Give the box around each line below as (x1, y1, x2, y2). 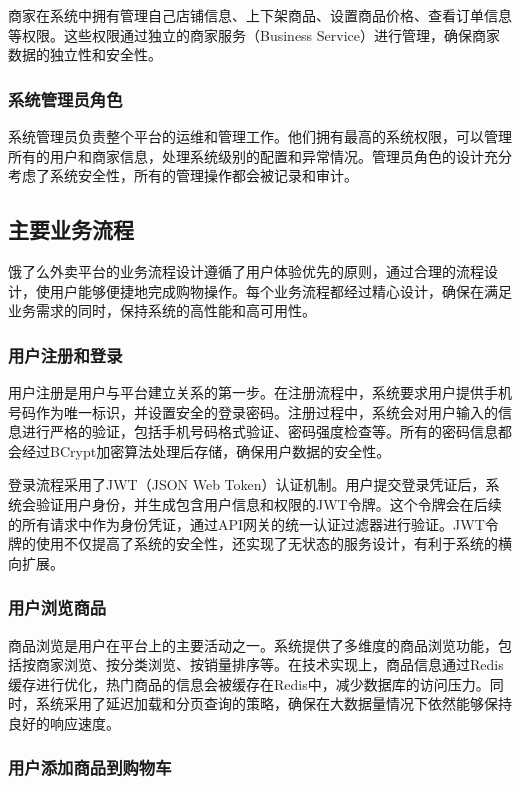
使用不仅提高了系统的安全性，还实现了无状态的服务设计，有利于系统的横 (35, 533, 512, 554)
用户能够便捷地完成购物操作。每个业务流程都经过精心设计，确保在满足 (49, 280, 512, 301)
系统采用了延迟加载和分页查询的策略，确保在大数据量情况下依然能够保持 (35, 693, 512, 714)
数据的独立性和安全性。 (8, 44, 162, 65)
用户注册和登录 (8, 342, 123, 367)
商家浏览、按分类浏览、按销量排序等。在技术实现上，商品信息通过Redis (35, 654, 504, 675)
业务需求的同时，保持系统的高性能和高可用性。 (8, 300, 316, 321)
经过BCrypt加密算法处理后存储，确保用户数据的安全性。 (21, 440, 391, 461)
